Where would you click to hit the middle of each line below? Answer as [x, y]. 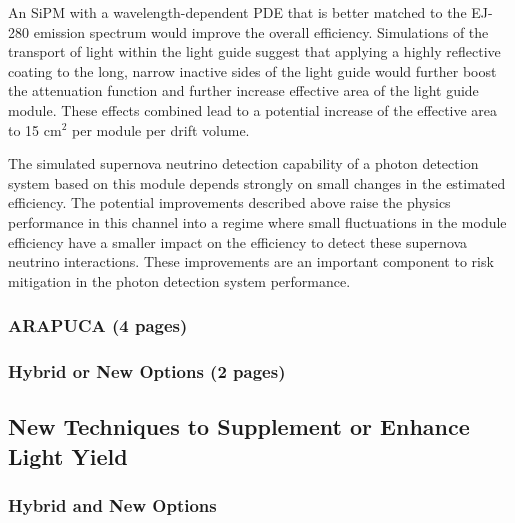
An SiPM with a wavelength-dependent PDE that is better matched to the [237, 12]
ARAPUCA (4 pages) [98, 325]
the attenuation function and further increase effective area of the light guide [243, 90]
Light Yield [68, 455]
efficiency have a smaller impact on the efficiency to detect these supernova [238, 241]
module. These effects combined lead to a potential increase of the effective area [253, 109]
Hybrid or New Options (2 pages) [147, 371]
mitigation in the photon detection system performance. [179, 280]
